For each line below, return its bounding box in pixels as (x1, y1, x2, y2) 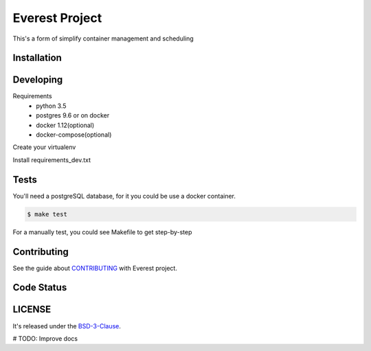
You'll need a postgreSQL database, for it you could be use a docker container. (12, 192, 236, 200)
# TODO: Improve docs (12, 334, 78, 343)
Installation (12, 52, 62, 64)
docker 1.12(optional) (36, 121, 95, 129)
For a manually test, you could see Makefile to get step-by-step (12, 227, 192, 236)
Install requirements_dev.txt (12, 155, 91, 164)
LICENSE (12, 304, 52, 315)
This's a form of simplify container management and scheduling (12, 34, 194, 43)
